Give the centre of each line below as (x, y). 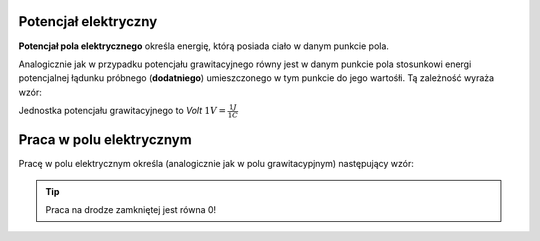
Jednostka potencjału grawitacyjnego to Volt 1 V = (122, 111)
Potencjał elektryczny (88, 21)
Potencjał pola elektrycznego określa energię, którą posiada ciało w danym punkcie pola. (204, 46)
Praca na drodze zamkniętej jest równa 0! (131, 210)
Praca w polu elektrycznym (105, 140)
